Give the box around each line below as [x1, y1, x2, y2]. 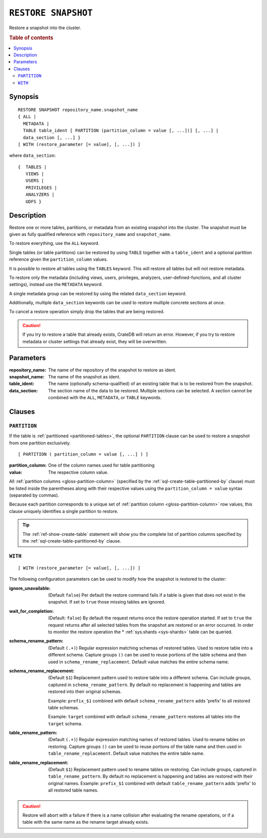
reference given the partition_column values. [9, 256, 108, 262]
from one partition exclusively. [9, 440, 71, 446]
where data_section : [9, 152, 56, 158]
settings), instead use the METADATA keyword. [9, 281, 103, 287]
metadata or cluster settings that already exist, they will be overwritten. [22, 338, 168, 344]
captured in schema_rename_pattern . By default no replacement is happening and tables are [48, 682, 241, 688]
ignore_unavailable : [9, 585, 51, 591]
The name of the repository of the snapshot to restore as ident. [48, 367, 177, 373]
